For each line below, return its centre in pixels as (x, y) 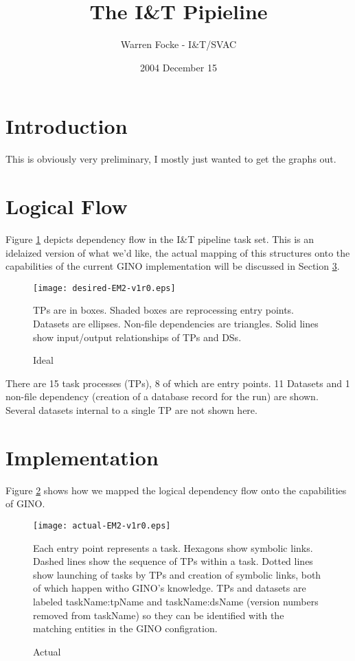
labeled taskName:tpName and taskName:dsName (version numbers (176, 601)
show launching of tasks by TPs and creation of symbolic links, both (177, 574)
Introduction (67, 126)
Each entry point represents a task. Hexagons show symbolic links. (173, 547)
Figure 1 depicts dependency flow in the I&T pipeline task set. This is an (160, 239)
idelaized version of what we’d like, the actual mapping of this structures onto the (178, 252)
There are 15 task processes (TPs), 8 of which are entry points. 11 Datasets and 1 (178, 383)
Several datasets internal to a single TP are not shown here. (131, 409)
